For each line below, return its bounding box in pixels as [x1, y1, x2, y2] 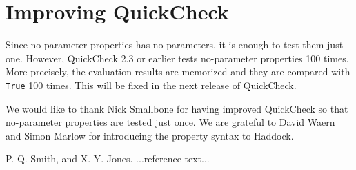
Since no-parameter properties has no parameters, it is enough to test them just [6, 37, 344, 52]
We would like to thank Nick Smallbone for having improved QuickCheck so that [6, 101, 348, 115]
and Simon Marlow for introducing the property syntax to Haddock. [6, 128, 294, 142]
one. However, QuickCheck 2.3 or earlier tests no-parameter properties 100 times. [6, 50, 349, 65]
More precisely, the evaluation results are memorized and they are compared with [6, 64, 350, 79]
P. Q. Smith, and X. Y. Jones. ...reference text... [6, 151, 210, 166]
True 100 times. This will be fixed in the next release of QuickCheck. [6, 77, 297, 92]
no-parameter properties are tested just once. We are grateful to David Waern [6, 115, 335, 129]
